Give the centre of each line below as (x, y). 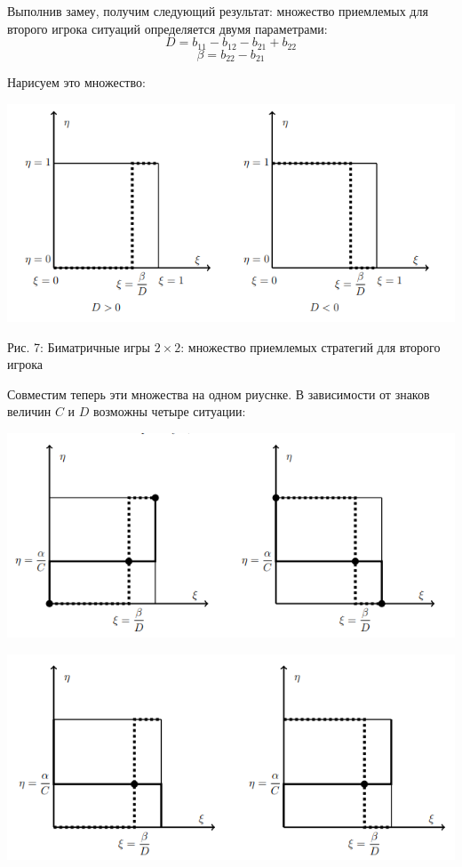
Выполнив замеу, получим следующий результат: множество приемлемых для (218, 11)
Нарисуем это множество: (76, 82)
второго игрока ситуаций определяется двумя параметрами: (167, 28)
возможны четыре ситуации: (170, 411)
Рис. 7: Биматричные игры (79, 346)
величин (29, 411)
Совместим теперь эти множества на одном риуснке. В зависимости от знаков (219, 393)
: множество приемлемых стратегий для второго (311, 346)
